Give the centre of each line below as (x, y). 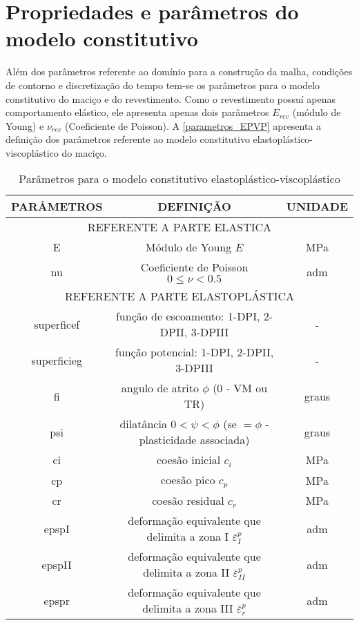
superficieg (57, 360)
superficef (57, 324)
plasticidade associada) (194, 440)
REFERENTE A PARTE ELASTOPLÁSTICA (179, 296)
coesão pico (188, 480)
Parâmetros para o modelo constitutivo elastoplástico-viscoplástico (179, 179)
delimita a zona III (188, 608)
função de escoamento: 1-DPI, (188, 316)
